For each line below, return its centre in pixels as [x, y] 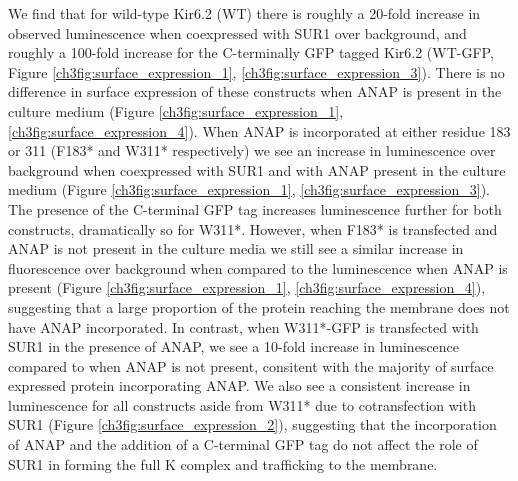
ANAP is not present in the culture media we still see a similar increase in [236, 248]
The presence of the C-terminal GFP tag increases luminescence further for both [255, 208]
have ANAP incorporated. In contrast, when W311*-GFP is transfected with [243, 326]
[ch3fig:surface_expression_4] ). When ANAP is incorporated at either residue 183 [259, 130]
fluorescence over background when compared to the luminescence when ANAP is [258, 267]
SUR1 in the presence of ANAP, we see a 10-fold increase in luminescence [234, 346]
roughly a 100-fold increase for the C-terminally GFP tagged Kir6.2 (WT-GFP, [251, 52]
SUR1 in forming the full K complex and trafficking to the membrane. [223, 463]
